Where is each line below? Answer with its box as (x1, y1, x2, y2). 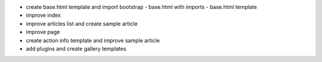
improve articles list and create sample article (26, 20, 138, 27)
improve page (26, 29, 60, 36)
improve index (26, 12, 61, 19)
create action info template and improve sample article (26, 36, 160, 44)
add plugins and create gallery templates (26, 45, 126, 52)
